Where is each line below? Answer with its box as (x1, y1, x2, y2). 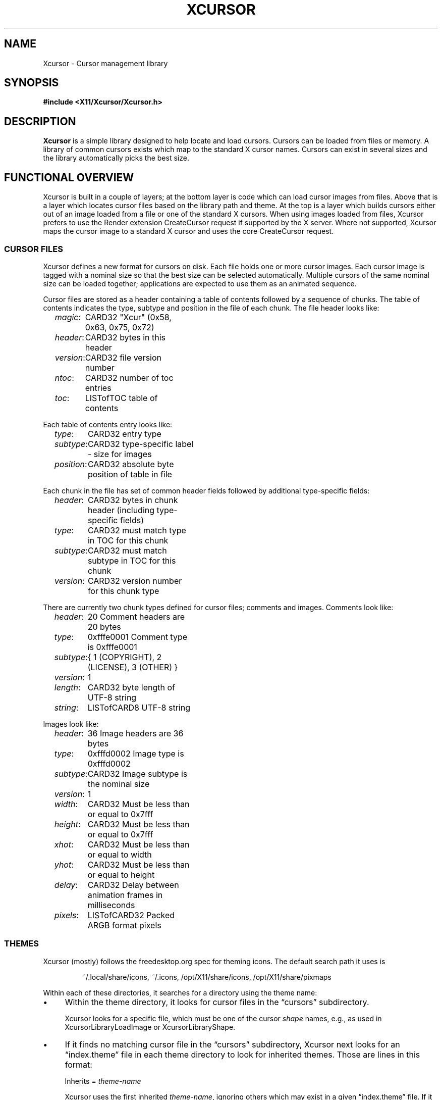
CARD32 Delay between (87, 879, 179, 890)
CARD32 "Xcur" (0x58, (85, 312, 172, 322)
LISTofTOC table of (85, 392, 158, 403)
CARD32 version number (87, 575, 182, 586)
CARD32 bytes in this (85, 332, 166, 342)
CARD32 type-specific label (87, 438, 194, 449)
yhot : (54, 859, 74, 870)
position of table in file (87, 469, 172, 479)
